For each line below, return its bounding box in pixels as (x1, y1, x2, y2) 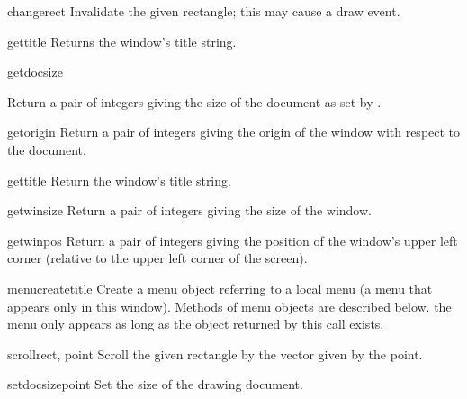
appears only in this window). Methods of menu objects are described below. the (7, 296, 452, 315)
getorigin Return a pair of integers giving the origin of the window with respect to (7, 122, 461, 141)
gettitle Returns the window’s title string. (7, 32, 237, 50)
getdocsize (7, 62, 63, 81)
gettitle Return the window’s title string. (7, 170, 231, 189)
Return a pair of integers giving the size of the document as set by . (7, 92, 382, 111)
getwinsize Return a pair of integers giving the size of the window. (7, 201, 372, 220)
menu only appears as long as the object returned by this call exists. (7, 314, 384, 333)
